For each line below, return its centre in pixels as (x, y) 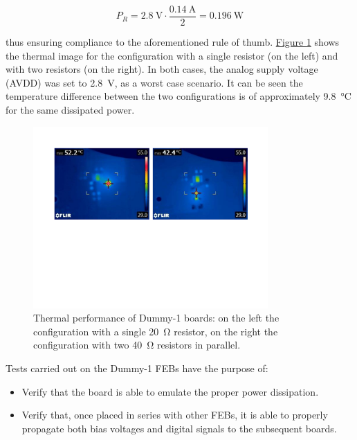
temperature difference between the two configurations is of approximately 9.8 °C (178, 96)
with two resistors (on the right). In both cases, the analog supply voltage (162, 69)
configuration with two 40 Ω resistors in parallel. (137, 345)
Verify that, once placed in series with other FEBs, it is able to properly (175, 415)
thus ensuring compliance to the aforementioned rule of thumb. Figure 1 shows (173, 42)
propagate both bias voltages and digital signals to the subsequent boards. (179, 428)
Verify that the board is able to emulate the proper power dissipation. (170, 391)
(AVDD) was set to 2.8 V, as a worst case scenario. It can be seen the (154, 82)
